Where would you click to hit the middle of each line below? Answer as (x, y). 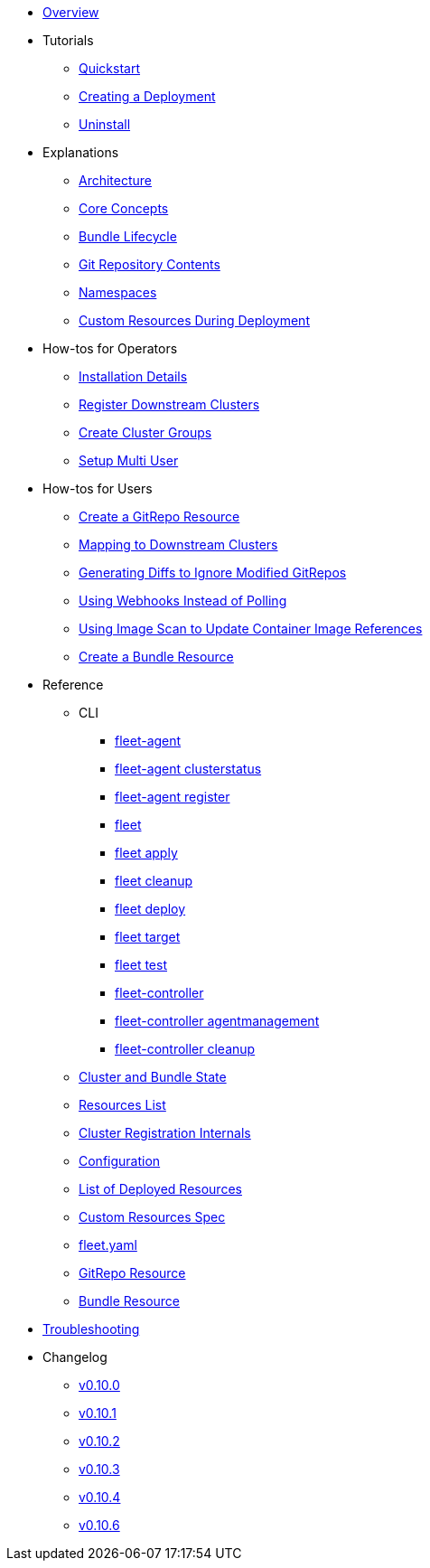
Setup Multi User (129, 460)
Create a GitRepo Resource (159, 516)
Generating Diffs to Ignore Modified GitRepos (213, 573)
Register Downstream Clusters (169, 404)
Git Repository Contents (150, 264)
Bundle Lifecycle (128, 236)
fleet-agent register (173, 797)
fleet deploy (150, 909)
